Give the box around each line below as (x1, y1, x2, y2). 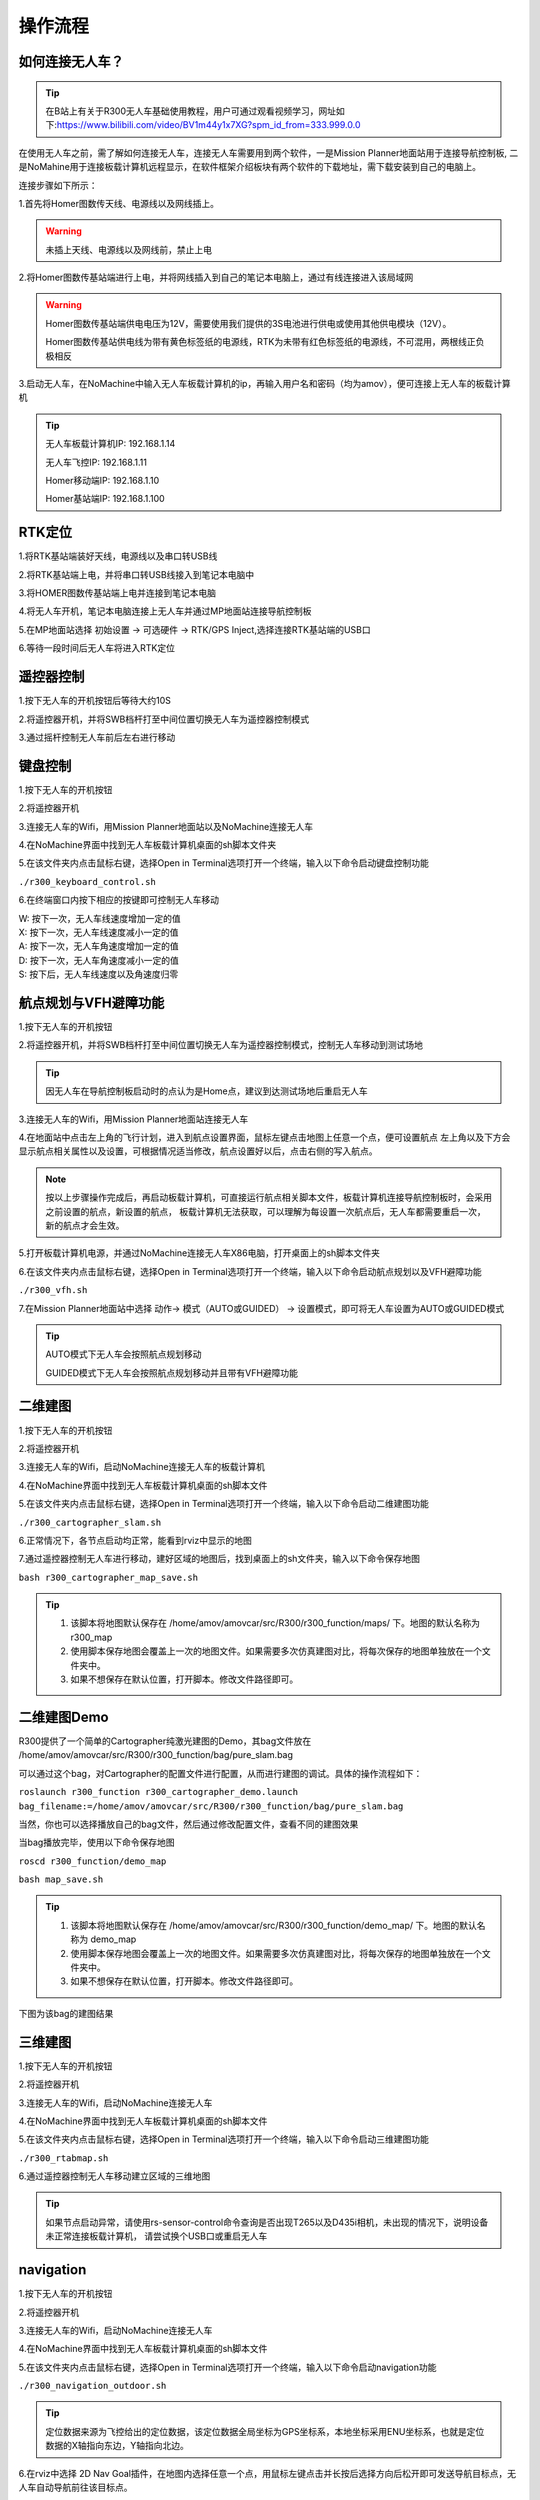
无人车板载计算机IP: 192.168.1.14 (45, 438, 176, 450)
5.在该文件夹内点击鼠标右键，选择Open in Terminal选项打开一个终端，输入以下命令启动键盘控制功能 (18, 857, 429, 869)
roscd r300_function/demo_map (18, 1855, 167, 1867)
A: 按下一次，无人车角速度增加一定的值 (18, 940, 179, 952)
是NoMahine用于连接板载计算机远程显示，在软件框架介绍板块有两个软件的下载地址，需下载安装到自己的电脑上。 (18, 161, 482, 173)
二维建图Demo (18, 1708, 109, 1725)
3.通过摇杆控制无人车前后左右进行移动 (18, 731, 176, 743)
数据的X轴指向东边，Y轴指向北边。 (45, 2440, 190, 2452)
